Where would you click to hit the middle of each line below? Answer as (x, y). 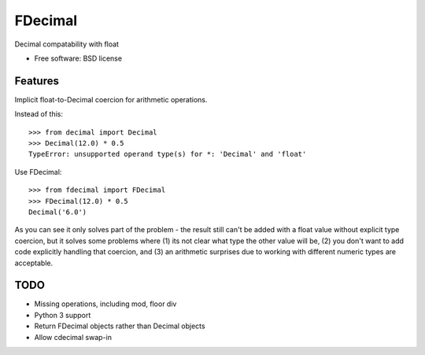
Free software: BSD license (78, 58)
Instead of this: (39, 114)
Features (37, 81)
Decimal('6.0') (58, 212)
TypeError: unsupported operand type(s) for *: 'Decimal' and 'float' (168, 154)
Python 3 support (63, 315)
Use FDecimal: (38, 172)
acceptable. (34, 263)
